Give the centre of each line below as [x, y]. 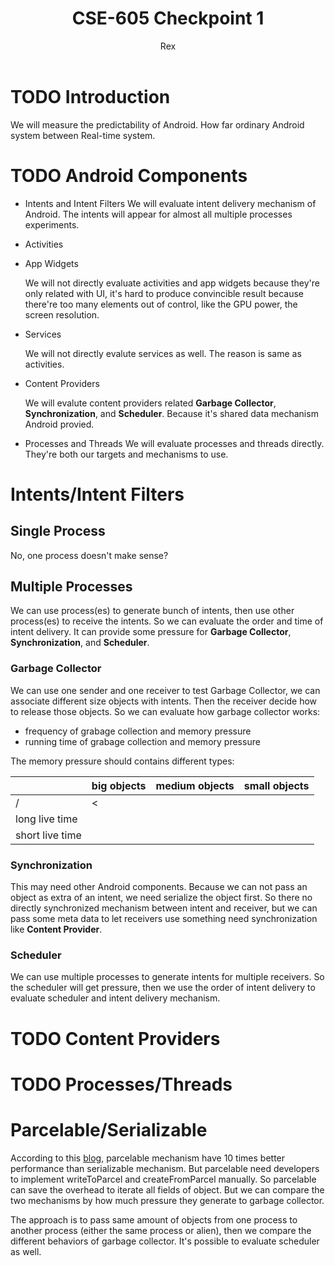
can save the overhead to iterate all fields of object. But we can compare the [167, 1189]
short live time [48, 835]
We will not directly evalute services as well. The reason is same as [163, 353]
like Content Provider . [56, 929]
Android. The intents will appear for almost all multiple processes [158, 214]
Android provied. [59, 424]
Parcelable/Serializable [109, 1129]
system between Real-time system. [83, 135]
